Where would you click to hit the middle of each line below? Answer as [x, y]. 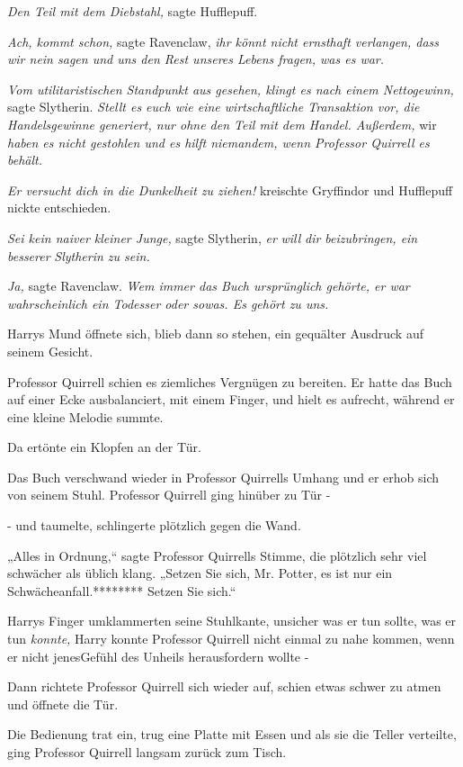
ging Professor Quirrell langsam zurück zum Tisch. [147, 752]
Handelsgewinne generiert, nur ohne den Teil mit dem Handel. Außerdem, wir [222, 124]
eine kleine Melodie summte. [85, 416]
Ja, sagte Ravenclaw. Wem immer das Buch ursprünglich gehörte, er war [209, 286]
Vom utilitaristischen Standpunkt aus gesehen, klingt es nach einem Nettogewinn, [231, 89]
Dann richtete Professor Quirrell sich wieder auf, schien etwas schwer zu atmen [224, 686]
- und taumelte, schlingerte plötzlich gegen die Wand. [154, 525]
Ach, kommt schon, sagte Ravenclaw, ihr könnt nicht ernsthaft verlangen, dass [223, 41]
